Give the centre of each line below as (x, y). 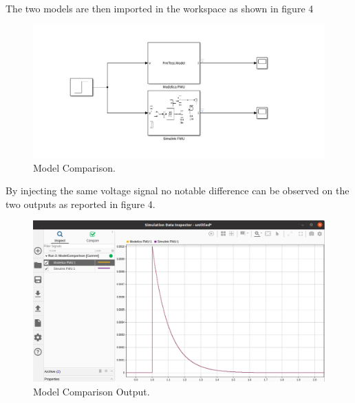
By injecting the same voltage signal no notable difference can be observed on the (177, 191)
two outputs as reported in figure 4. (80, 204)
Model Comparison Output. (92, 391)
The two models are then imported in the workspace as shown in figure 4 (160, 8)
